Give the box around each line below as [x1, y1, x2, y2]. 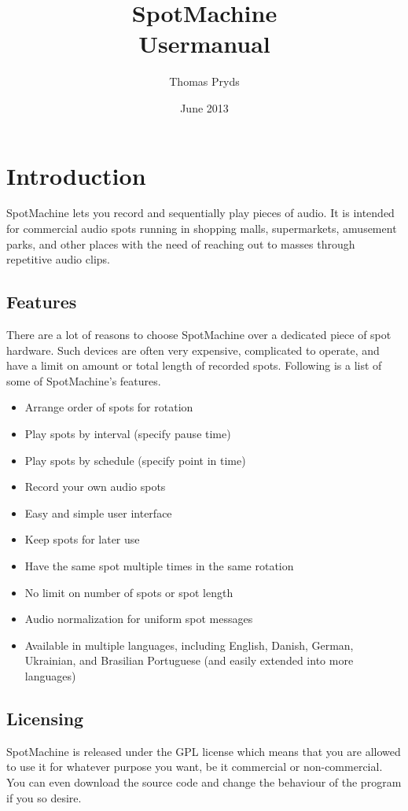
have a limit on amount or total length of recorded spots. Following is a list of [6, 357, 382, 374]
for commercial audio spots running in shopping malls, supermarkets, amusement [6, 220, 397, 237]
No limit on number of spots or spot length [24, 584, 233, 600]
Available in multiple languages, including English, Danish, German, [24, 636, 354, 653]
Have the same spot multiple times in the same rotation [24, 557, 294, 573]
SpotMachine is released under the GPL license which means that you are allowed [6, 743, 401, 759]
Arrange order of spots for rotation [24, 399, 193, 415]
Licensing [6, 706, 84, 730]
